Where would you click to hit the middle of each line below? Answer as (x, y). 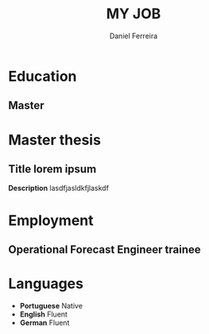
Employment (51, 220)
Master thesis (55, 140)
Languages (46, 284)
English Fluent (43, 314)
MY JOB (134, 14)
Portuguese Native (51, 305)
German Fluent (45, 322)
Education (43, 76)
